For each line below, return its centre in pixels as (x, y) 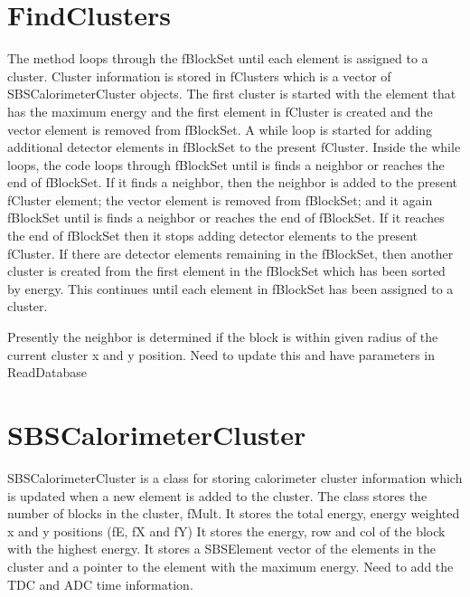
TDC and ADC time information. (100, 584)
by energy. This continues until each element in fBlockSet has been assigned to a (230, 288)
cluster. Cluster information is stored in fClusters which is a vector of (199, 76)
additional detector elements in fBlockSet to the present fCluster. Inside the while (234, 147)
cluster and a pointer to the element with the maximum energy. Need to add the (230, 566)
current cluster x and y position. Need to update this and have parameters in (221, 354)
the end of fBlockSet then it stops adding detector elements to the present (212, 236)
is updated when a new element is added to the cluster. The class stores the (217, 495)
